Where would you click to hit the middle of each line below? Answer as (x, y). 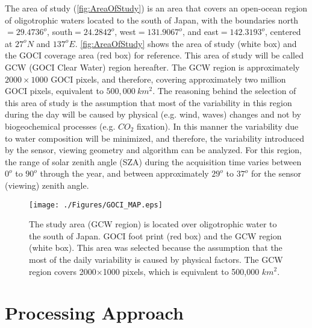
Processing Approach (94, 313)
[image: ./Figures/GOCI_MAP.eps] (96, 205)
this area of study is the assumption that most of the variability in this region (148, 102)
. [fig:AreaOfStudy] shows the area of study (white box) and (186, 43)
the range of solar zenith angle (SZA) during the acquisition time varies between (153, 161)
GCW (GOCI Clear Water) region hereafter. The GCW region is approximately (152, 67)
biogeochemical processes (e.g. (60, 126)
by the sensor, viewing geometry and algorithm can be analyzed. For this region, (153, 150)
